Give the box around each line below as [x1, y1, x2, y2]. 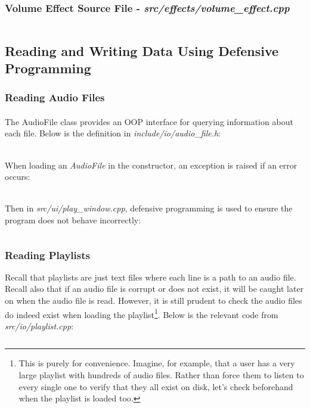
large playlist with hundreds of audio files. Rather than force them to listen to [18, 369, 304, 381]
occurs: [5, 170, 30, 183]
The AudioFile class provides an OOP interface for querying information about [5, 115, 293, 127]
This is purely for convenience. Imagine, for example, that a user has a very [18, 357, 295, 369]
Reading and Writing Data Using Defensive [5, 41, 279, 60]
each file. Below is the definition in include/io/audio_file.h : [5, 127, 221, 139]
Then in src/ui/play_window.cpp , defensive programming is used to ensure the [5, 202, 293, 214]
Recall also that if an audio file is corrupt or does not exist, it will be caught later [5, 282, 304, 295]
